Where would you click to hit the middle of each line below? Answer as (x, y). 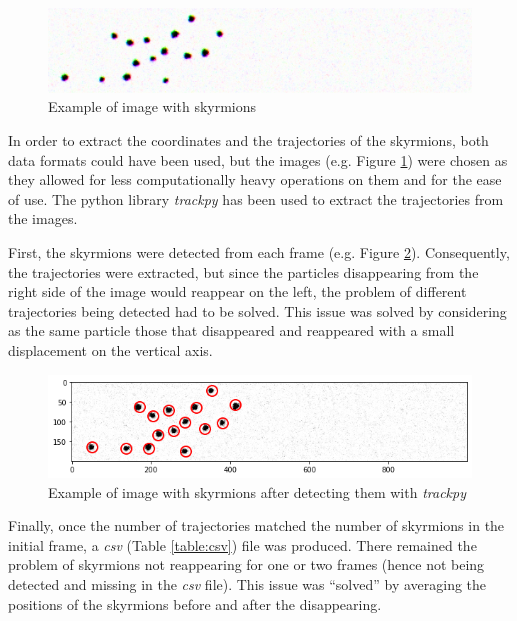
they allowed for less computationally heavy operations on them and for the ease (255, 179)
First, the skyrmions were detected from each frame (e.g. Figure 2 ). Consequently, (259, 251)
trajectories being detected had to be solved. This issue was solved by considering (257, 310)
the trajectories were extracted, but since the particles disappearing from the (243, 271)
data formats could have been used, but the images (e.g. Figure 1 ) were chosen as (258, 159)
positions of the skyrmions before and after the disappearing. (195, 603)
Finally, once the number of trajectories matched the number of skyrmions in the (256, 525)
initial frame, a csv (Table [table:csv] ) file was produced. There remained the (242, 544)
